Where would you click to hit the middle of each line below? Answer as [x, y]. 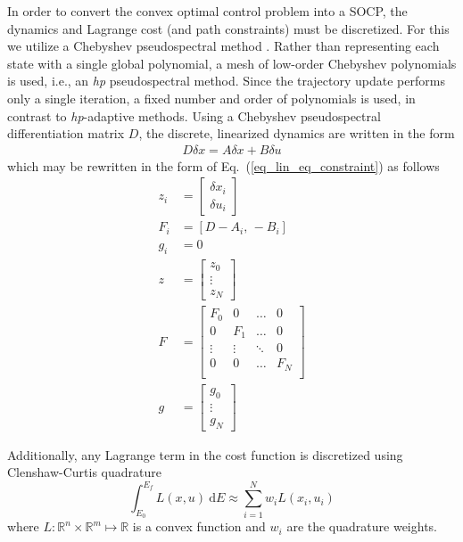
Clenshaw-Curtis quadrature [84, 472]
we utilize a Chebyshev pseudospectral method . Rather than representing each [223, 46]
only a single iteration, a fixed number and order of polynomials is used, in [211, 98]
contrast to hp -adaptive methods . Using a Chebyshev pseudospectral [194, 115]
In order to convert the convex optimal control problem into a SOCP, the [207, 11]
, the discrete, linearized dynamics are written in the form [297, 133]
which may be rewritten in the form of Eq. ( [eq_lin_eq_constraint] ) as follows [223, 165]
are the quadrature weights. [362, 526]
